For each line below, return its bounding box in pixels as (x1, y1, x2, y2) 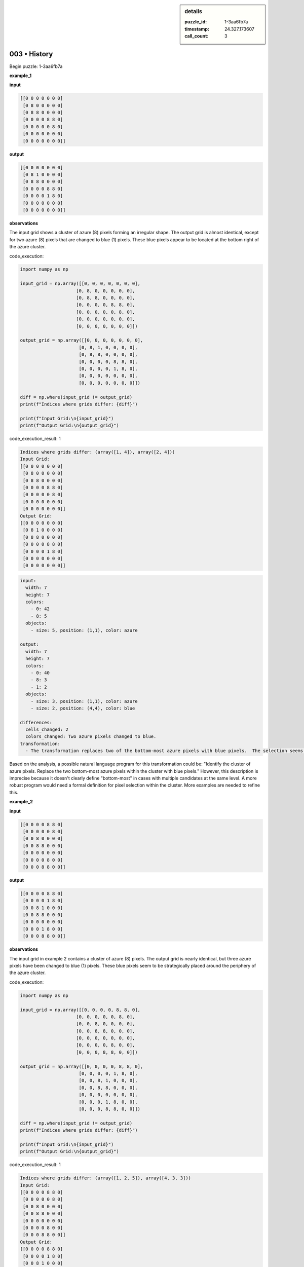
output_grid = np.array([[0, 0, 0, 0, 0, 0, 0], (20, 338, 143, 343)
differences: (20, 720, 53, 725)
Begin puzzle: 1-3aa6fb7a (9, 63, 63, 69)
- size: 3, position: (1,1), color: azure (30, 698, 138, 704)
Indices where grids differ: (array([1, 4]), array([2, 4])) (20, 449, 175, 455)
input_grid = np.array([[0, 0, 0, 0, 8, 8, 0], (20, 1007, 140, 1013)
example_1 (9, 72, 32, 79)
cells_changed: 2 (25, 727, 68, 732)
